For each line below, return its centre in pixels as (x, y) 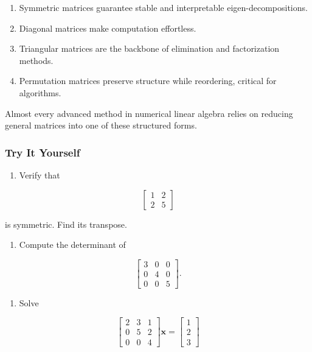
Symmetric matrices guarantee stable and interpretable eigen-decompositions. (163, 7)
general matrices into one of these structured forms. (101, 125)
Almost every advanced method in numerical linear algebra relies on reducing (149, 113)
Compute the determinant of (72, 245)
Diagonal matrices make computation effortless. (108, 28)
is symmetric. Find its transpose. (66, 224)
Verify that (40, 174)
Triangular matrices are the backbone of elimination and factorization (149, 48)
